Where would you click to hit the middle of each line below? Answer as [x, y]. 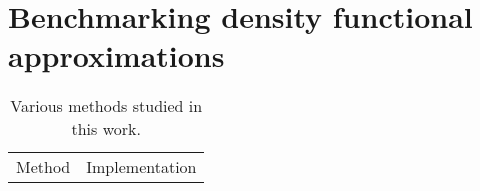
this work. [106, 129]
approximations [116, 55]
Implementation [141, 167]
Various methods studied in [106, 106]
